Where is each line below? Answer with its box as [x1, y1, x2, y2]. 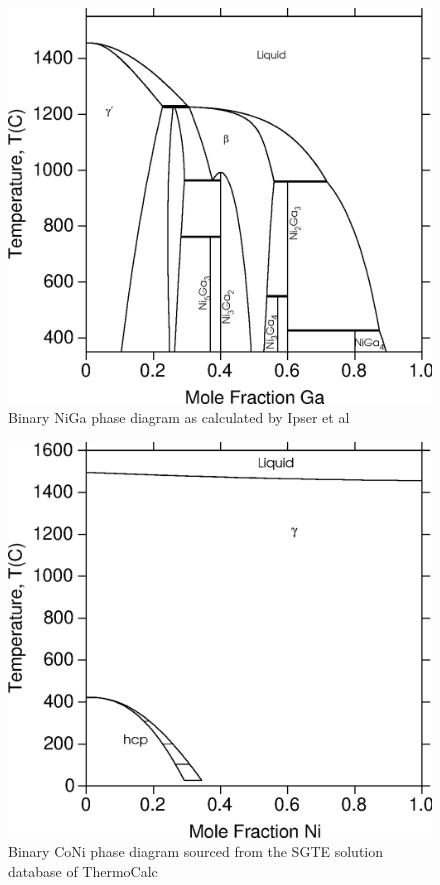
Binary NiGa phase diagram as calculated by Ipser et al [8, 407, 350, 428]
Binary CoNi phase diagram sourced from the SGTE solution [8, 841, 384, 862]
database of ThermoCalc [8, 861, 158, 882]
